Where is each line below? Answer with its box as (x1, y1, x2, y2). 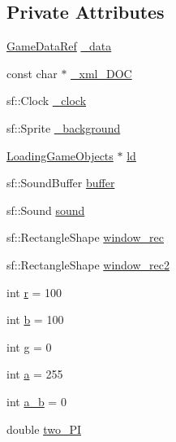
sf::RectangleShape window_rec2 (6, 256, 170, 273)
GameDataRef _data (6, 37, 112, 55)
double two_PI (6, 420, 81, 437)
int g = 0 (6, 338, 52, 355)
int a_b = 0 (6, 392, 67, 409)
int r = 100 (6, 283, 62, 300)
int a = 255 (6, 365, 63, 383)
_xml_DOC (71, 64, 132, 81)
